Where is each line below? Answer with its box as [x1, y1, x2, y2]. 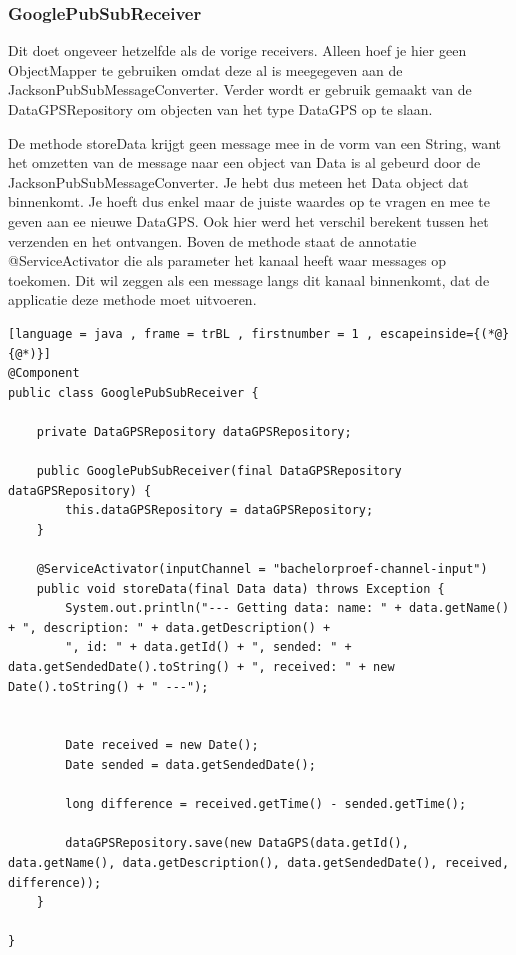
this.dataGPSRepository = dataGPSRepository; [65, 503, 374, 518]
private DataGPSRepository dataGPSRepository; [36, 424, 352, 439]
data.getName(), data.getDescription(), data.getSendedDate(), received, [8, 855, 510, 870]
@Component [8, 366, 80, 381]
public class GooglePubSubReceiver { [8, 385, 259, 400]
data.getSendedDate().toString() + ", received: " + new [8, 660, 395, 675]
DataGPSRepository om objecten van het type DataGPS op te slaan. [8, 99, 433, 119]
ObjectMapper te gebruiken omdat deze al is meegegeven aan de [8, 59, 403, 80]
